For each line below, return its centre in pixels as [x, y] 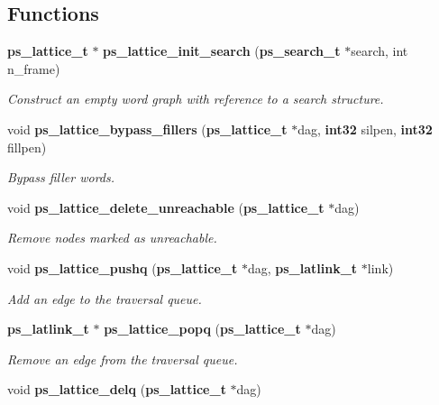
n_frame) [34, 68]
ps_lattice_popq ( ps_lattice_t [202, 329]
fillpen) [27, 147]
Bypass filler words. [61, 177]
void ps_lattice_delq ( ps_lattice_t [117, 389]
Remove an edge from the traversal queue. [123, 359]
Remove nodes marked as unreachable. [112, 238]
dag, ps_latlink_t [302, 267]
